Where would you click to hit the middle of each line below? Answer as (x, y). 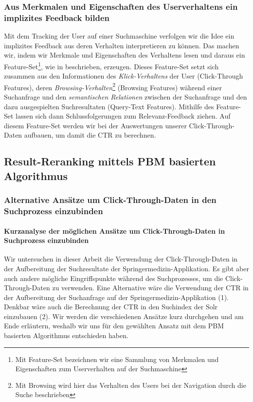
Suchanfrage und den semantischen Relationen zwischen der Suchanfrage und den (126, 97)
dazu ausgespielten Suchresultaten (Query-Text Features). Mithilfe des (109, 106)
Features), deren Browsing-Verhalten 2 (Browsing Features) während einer (113, 86)
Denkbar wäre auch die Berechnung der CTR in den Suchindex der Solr (111, 307)
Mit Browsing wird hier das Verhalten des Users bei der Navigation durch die (131, 385)
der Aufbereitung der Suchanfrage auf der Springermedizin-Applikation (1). (116, 297)
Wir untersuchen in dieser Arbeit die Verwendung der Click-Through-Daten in (121, 259)
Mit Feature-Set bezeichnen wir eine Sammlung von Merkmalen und (117, 359)
